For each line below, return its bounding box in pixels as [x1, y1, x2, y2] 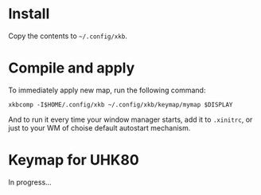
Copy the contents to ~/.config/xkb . [8, 31, 127, 41]
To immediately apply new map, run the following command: [8, 85, 206, 95]
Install [8, 5, 50, 23]
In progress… [8, 177, 52, 187]
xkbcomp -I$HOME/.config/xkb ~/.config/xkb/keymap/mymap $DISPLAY [8, 100, 233, 108]
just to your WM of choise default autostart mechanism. [8, 123, 191, 132]
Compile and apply [8, 59, 135, 77]
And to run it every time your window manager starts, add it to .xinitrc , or [8, 115, 253, 124]
